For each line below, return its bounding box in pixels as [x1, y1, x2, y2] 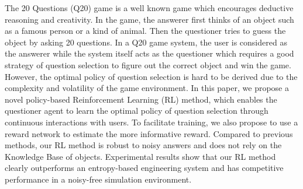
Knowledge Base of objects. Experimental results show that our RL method [5, 150, 276, 162]
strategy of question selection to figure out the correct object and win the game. [5, 58, 291, 71]
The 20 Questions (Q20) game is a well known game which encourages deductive [5, 2, 294, 13]
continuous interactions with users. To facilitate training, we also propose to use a [5, 116, 298, 128]
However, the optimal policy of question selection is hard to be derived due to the [5, 70, 298, 82]
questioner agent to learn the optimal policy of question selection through [5, 104, 268, 117]
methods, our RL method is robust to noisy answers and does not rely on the [5, 139, 282, 151]
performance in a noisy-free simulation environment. [5, 173, 192, 185]
